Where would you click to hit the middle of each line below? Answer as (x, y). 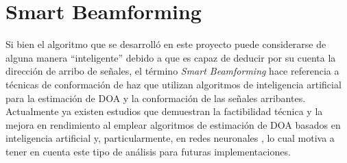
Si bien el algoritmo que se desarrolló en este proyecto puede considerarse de (166, 44)
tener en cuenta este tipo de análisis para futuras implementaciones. (148, 151)
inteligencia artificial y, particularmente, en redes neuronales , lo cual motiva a (170, 138)
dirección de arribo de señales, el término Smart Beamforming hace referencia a (172, 71)
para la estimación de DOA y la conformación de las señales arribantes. (156, 98)
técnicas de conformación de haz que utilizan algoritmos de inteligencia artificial (173, 84)
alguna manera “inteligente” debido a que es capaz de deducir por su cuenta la (171, 57)
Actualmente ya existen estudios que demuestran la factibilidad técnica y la (164, 111)
